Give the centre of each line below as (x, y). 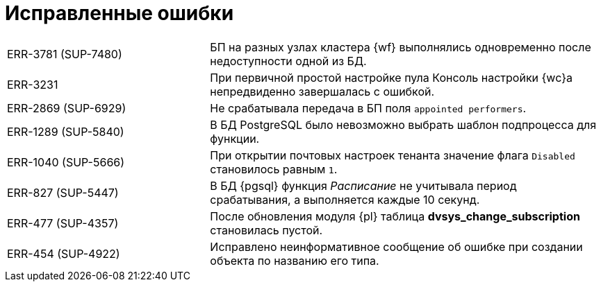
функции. (235, 138)
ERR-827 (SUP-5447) (63, 192)
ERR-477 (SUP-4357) (63, 223)
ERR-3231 (33, 84)
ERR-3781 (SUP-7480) (65, 54)
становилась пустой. (266, 230)
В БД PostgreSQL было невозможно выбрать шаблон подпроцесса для (403, 124)
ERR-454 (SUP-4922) (64, 253)
